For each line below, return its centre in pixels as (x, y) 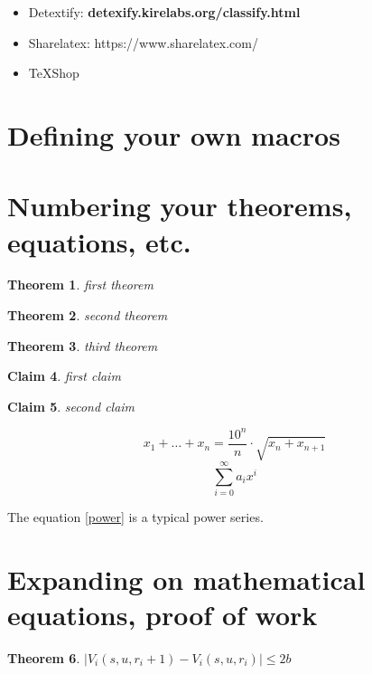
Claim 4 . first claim (64, 376)
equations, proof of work (163, 614)
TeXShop (54, 73)
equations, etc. (99, 241)
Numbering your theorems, (180, 206)
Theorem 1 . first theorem (80, 285)
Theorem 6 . (44, 657)
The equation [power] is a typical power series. (135, 516)
